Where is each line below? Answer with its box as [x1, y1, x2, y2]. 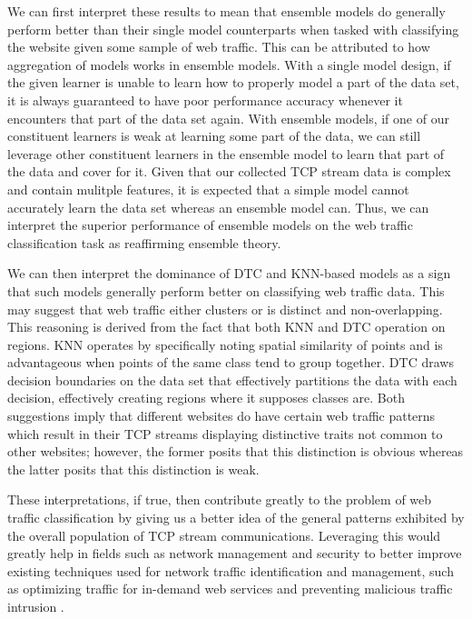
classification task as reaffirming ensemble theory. [7, 233, 281, 252]
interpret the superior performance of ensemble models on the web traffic [7, 215, 413, 235]
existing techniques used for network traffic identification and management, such [7, 561, 454, 580]
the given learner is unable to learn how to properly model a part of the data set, [7, 73, 459, 92]
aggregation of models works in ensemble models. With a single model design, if [7, 55, 451, 74]
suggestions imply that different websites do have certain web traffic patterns [7, 406, 436, 425]
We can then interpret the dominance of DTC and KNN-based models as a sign [7, 264, 451, 283]
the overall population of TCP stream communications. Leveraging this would [7, 525, 441, 544]
